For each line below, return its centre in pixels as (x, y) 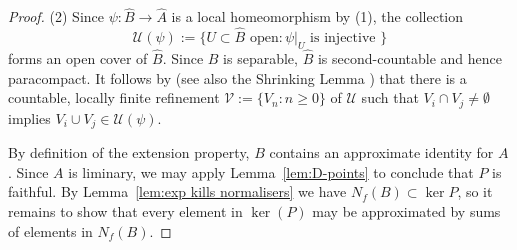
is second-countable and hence (410, 58)
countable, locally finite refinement (114, 97)
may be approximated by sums (406, 210)
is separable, (260, 58)
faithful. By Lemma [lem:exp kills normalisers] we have (177, 191)
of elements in (50, 230)
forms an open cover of (78, 58)
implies (29, 117)
